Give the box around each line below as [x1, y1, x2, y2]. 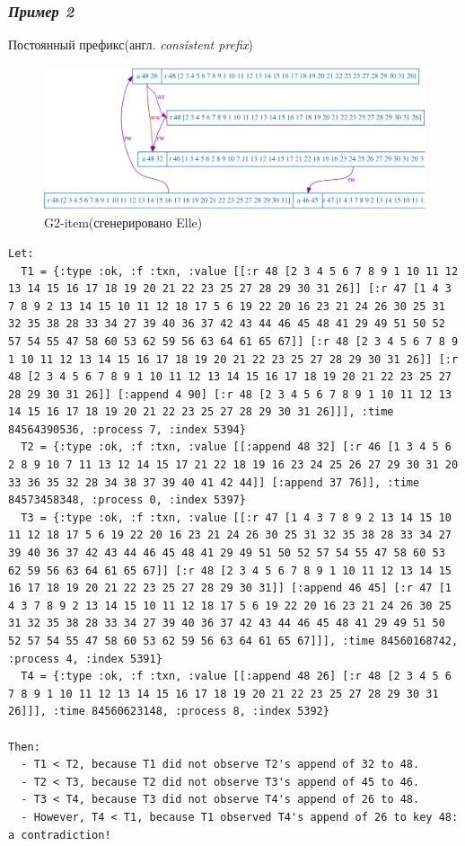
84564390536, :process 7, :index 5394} [8, 423, 246, 436]
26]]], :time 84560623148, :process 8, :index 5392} [8, 705, 329, 718]
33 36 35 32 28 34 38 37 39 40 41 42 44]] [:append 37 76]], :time [8, 476, 420, 489]
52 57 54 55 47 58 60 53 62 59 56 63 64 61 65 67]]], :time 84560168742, [8, 635, 459, 648]
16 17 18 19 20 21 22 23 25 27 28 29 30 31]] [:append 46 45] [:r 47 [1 [8, 582, 452, 595]
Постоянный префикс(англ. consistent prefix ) [8, 35, 253, 54]
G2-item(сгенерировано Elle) [44, 213, 203, 232]
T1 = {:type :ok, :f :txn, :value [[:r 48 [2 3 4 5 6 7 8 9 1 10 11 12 [21, 264, 459, 278]
